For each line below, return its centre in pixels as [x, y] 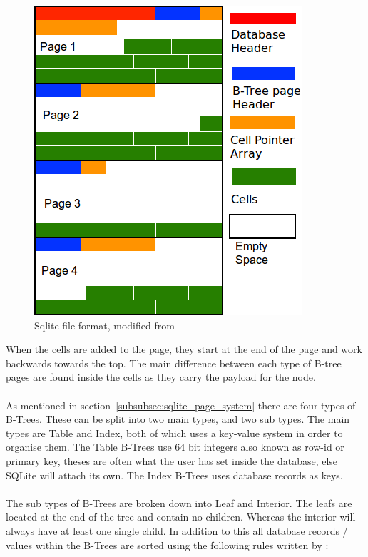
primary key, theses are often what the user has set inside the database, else [172, 460]
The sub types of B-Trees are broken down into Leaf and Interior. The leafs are [179, 502]
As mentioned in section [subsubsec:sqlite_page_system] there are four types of [181, 405]
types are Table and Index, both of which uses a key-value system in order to [174, 433]
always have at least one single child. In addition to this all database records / [177, 530]
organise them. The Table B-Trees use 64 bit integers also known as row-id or [175, 447]
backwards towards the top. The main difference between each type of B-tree [174, 363]
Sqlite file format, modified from [104, 325]
